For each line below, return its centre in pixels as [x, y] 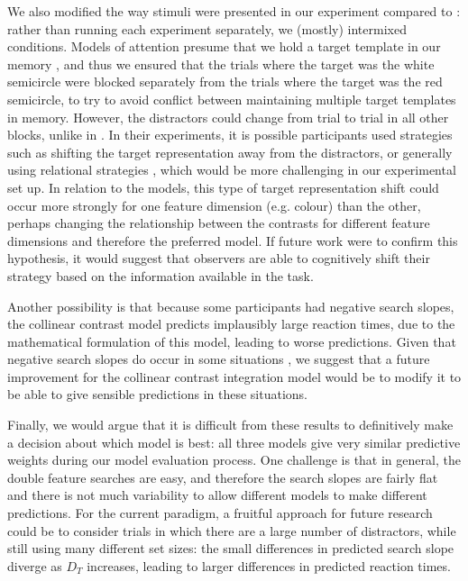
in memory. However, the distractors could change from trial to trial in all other [228, 117]
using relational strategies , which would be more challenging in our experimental [232, 170]
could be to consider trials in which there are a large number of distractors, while [232, 530]
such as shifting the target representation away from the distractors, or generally [230, 152]
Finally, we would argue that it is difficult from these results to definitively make [230, 425]
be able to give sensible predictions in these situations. [157, 394]
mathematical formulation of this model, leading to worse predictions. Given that [232, 341]
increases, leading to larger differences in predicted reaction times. [269, 565]
